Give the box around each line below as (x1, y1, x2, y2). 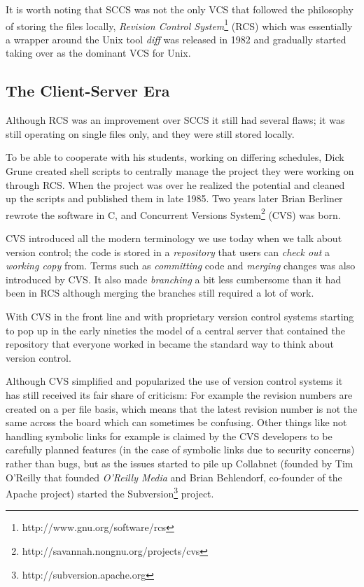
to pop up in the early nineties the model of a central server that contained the (6, 323, 345, 337)
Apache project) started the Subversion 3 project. (6, 484, 214, 500)
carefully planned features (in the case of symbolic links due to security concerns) (6, 442, 355, 457)
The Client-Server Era (6, 80, 170, 101)
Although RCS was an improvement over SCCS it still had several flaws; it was (6, 113, 345, 127)
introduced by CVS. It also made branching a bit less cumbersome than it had (6, 271, 342, 286)
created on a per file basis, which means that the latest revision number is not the (6, 401, 358, 416)
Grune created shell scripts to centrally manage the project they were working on (6, 164, 354, 178)
